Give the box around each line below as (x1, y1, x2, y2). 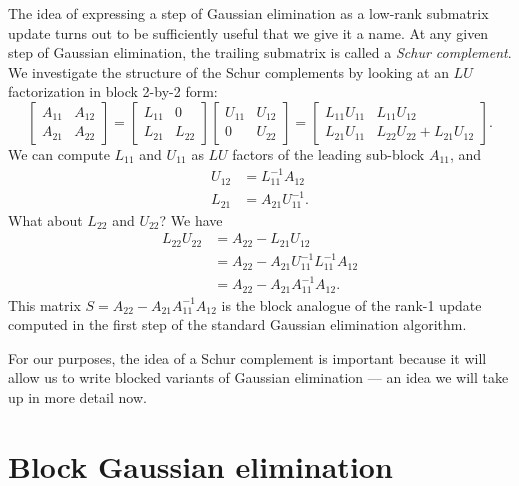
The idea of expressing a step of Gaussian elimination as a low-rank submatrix (8, 3, 489, 23)
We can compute (8, 143, 110, 164)
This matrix (8, 294, 81, 315)
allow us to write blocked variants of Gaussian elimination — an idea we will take (8, 367, 509, 388)
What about (8, 209, 83, 230)
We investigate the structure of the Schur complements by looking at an (8, 61, 449, 82)
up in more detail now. (8, 386, 147, 407)
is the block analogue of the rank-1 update (221, 294, 482, 315)
